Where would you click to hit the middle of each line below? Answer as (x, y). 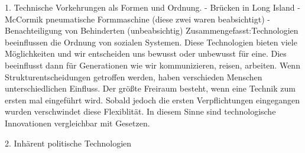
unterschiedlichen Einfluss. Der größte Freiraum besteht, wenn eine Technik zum (150, 88)
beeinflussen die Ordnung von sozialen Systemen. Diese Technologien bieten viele (151, 42)
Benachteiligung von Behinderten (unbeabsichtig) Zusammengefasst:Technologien (152, 30)
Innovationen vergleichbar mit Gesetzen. (77, 123)
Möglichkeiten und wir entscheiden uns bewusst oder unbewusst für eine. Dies (146, 53)
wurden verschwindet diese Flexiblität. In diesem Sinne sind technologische (140, 111)
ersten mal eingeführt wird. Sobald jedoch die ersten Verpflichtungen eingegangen (152, 100)
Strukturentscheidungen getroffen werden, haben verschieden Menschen (134, 76)
